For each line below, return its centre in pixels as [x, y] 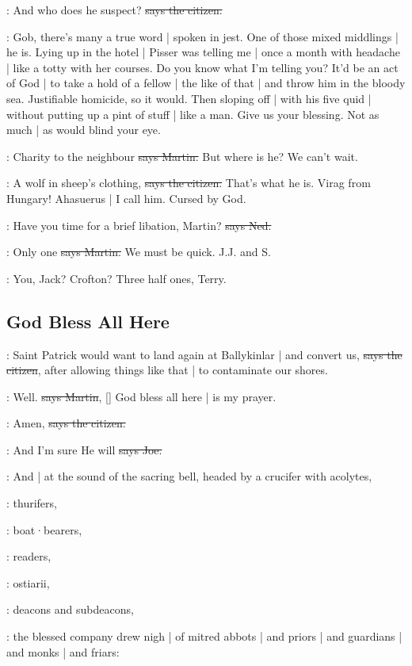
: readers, [29, 556]
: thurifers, [32, 503]
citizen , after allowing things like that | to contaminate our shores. [167, 370]
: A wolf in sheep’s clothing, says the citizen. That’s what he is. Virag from [189, 183]
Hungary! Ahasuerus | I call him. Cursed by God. [126, 198]
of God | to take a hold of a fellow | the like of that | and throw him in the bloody [206, 83]
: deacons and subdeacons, [70, 609]
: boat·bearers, [44, 529]
